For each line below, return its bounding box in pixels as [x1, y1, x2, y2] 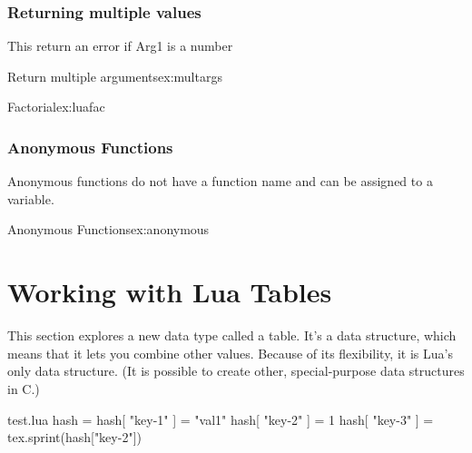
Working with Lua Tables [7, 273, 332, 310]
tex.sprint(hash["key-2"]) [7, 428, 142, 447]
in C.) [7, 379, 40, 398]
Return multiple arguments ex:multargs [7, 66, 222, 85]
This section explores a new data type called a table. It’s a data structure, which [7, 326, 457, 345]
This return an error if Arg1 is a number [7, 36, 233, 55]
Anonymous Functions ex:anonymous [7, 220, 210, 239]
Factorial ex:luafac [7, 97, 105, 116]
